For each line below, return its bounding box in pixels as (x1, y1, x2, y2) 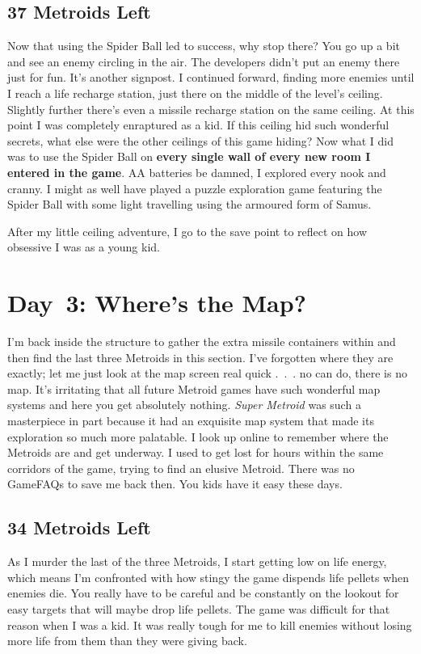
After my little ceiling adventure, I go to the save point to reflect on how (7, 222, 368, 239)
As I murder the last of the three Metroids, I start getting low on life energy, (7, 553, 387, 570)
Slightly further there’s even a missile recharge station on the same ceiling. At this (7, 100, 415, 117)
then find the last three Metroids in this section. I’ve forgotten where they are (7, 348, 394, 365)
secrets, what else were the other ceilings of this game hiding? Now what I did (7, 132, 394, 149)
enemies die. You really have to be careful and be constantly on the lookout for (7, 584, 399, 601)
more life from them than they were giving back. (7, 632, 247, 649)
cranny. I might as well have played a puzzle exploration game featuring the (7, 179, 382, 196)
